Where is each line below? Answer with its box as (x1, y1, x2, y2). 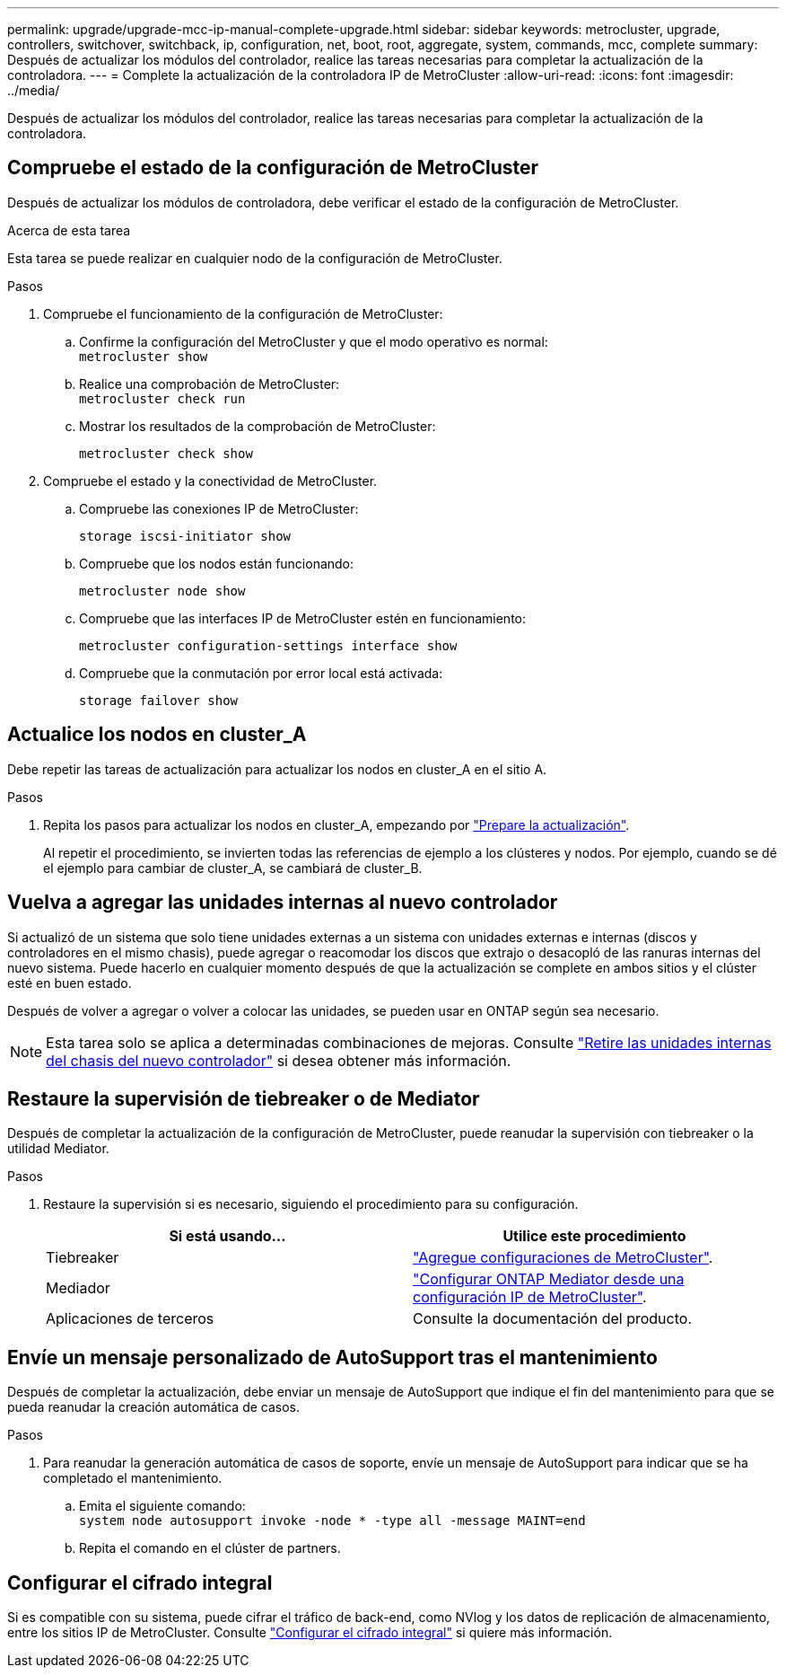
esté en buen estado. (7, 974, 132, 991)
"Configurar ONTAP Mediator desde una (413, 1270, 685, 1289)
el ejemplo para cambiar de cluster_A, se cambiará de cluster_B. (43, 860, 423, 876)
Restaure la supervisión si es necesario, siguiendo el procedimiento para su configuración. (43, 1196, 579, 1212)
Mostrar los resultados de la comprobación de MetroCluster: (79, 418, 436, 434)
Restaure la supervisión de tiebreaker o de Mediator (7, 1087, 480, 1110)
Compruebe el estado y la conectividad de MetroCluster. (43, 472, 378, 489)
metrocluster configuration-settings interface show (79, 638, 458, 653)
